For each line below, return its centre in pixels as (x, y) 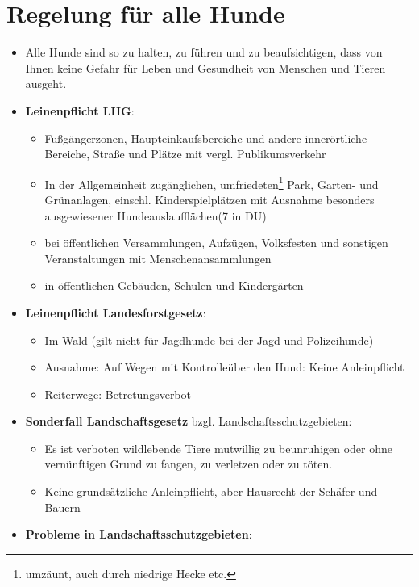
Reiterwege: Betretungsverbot (118, 394)
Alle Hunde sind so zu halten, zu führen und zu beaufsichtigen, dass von (204, 52)
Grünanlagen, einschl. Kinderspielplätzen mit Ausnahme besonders (209, 199)
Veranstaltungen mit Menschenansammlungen (158, 258)
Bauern (62, 507)
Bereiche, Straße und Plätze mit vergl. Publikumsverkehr (185, 154)
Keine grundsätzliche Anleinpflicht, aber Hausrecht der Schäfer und (211, 491)
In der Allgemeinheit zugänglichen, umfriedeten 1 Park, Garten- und (212, 182)
